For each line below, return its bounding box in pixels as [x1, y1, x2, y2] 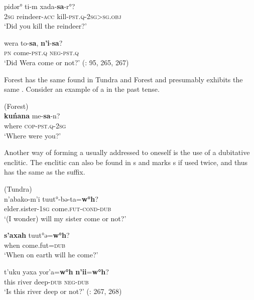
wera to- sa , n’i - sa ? [4, 37, 63, 48]
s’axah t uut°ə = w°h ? [4, 230, 70, 240]
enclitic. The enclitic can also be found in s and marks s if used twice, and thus [4, 157, 248, 167]
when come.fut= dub [4, 239, 66, 250]
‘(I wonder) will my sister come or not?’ [4, 213, 126, 223]
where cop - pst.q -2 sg [4, 120, 66, 130]
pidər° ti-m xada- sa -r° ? [4, 1, 75, 11]
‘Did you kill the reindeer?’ [4, 21, 87, 31]
